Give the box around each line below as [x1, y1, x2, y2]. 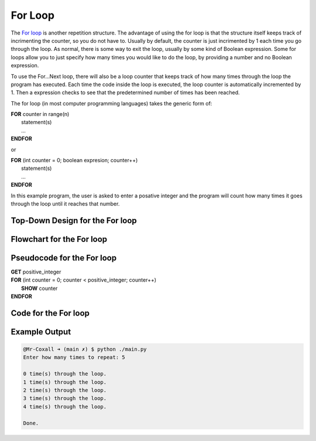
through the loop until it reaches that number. [11, 200, 120, 207]
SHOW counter [21, 285, 58, 292]
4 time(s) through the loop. [23, 403, 107, 410]
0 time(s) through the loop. [23, 371, 107, 377]
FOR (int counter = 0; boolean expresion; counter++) [11, 157, 138, 164]
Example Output [11, 327, 71, 337]
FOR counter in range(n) [11, 111, 70, 118]
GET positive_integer [11, 268, 61, 275]
